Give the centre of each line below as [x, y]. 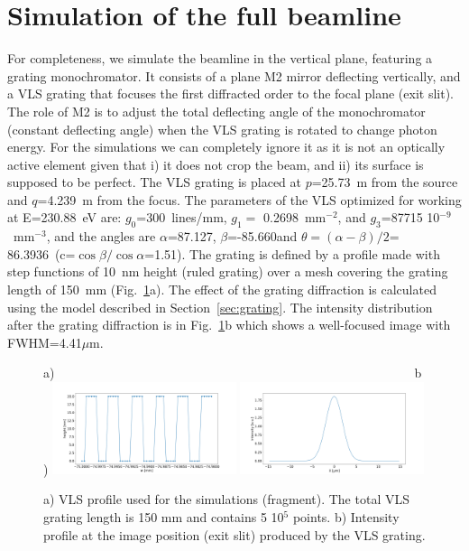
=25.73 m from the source [385, 182]
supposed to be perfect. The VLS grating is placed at [155, 182]
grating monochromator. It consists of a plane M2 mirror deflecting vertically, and [234, 75]
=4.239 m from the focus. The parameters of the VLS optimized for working [249, 199]
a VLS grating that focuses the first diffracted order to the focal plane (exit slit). [230, 93]
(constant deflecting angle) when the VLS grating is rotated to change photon [222, 129]
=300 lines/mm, [182, 217]
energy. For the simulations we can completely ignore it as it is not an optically [226, 147]
